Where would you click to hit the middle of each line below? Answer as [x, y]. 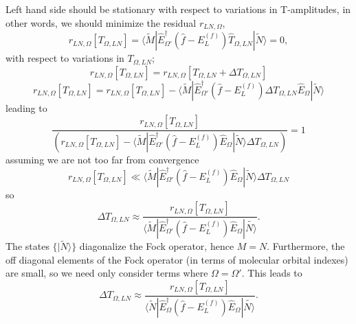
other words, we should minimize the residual [101, 22]
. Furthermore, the [306, 246]
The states [27, 246]
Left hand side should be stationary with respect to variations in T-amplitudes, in [178, 9]
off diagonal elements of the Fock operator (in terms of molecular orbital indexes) [177, 259]
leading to [26, 107]
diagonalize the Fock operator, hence [157, 246]
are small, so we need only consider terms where [107, 273]
